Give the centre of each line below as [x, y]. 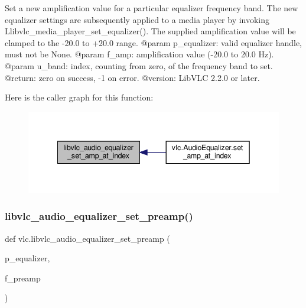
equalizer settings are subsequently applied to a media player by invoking [137, 19]
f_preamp [23, 278]
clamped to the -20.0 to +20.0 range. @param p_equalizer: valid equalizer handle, [154, 42]
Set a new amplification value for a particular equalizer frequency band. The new [152, 8]
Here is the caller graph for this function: [79, 97]
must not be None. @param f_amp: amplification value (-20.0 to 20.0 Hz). [139, 54]
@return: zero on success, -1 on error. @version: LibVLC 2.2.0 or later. [132, 77]
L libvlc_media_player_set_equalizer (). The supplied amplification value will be [150, 31]
